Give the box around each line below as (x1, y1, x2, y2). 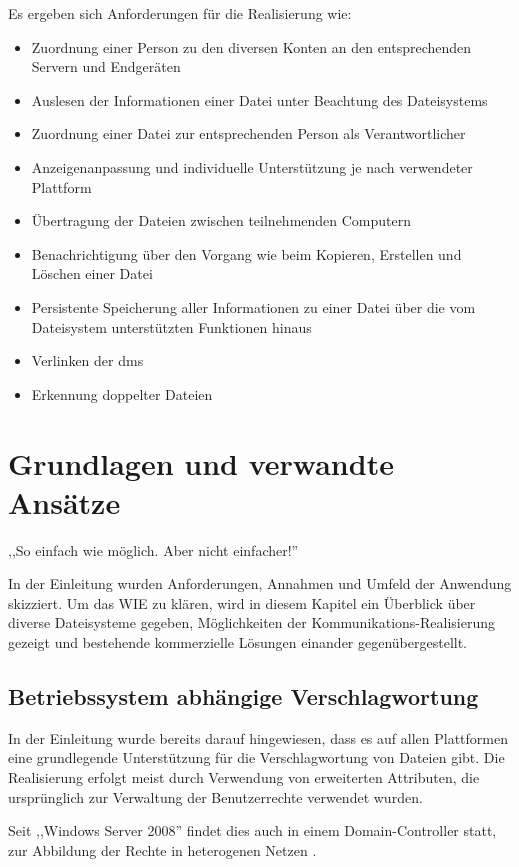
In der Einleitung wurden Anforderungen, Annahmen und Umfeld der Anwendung (8, 573, 512, 594)
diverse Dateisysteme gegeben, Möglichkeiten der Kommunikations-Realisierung (8, 612, 495, 633)
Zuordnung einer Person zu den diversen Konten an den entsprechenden (31, 36, 472, 57)
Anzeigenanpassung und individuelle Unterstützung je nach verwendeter (31, 156, 473, 177)
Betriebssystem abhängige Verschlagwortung (8, 680, 479, 711)
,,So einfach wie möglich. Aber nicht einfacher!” (8, 539, 299, 560)
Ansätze (8, 481, 121, 522)
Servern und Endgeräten (31, 56, 181, 77)
